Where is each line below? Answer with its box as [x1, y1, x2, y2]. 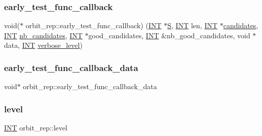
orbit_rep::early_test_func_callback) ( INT [25, 20, 162, 31]
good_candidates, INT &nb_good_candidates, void [88, 30, 250, 40]
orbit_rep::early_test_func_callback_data [23, 81, 157, 92]
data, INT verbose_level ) [4, 40, 83, 50]
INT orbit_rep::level [4, 122, 67, 133]
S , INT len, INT [167, 20, 218, 31]
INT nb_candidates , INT [4, 30, 83, 40]
